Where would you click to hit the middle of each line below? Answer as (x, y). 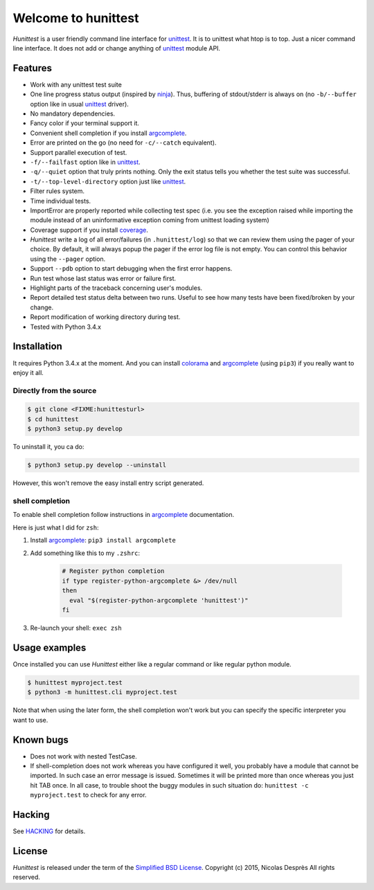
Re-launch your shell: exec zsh (76, 628)
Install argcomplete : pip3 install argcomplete (103, 541)
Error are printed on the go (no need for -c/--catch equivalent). (123, 143)
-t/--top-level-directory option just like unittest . (108, 181)
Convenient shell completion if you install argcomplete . (108, 133)
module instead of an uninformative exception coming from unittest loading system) (150, 220)
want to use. (30, 720)
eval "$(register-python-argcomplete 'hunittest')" (159, 600)
